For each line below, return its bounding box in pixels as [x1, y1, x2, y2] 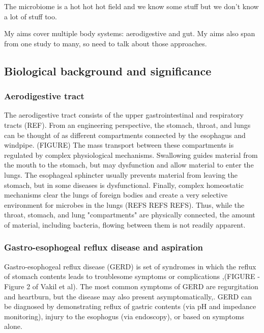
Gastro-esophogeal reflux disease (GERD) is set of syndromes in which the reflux [4, 261, 256, 271]
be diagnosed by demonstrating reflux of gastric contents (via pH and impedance [4, 301, 256, 312]
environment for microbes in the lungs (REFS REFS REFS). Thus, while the [4, 199, 245, 210]
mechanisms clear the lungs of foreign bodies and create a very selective [4, 189, 228, 200]
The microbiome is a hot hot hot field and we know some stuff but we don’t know [4, 1, 259, 11]
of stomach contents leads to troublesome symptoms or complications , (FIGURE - [4, 271, 260, 282]
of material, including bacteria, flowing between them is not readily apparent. [4, 219, 246, 230]
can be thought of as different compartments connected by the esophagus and [4, 129, 246, 140]
